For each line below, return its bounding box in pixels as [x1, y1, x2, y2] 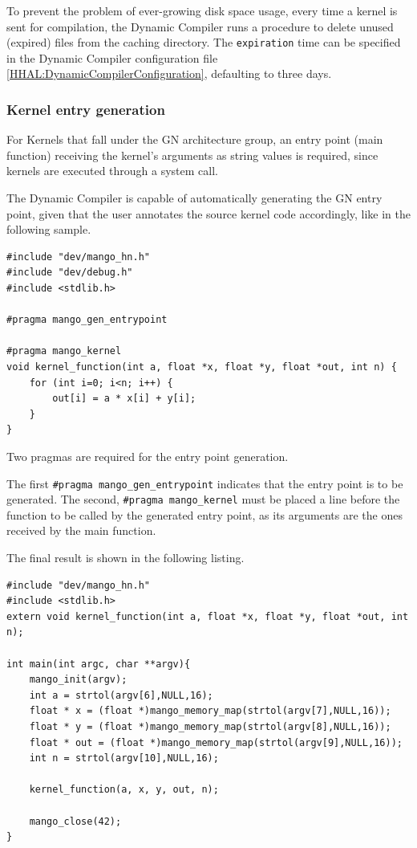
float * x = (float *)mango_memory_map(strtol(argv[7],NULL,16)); [29, 705, 391, 717]
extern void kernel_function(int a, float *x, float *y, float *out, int [6, 610, 409, 622]
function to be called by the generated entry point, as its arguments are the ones [6, 506, 403, 523]
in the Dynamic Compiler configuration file [6, 49, 218, 66]
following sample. [6, 221, 91, 238]
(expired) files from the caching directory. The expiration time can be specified [6, 34, 401, 51]
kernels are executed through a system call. [6, 162, 218, 179]
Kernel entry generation [6, 99, 165, 119]
